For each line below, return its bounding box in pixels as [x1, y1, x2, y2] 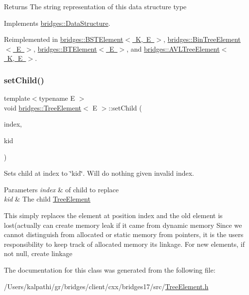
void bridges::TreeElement [4, 102, 82, 112]
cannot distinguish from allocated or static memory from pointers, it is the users [4, 229, 244, 240]
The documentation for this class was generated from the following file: [4, 264, 215, 275]
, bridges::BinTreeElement [163, 34, 241, 44]
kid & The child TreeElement [4, 194, 90, 204]
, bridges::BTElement [33, 43, 97, 54]
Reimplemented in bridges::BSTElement [4, 34, 124, 44]
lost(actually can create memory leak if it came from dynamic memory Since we [4, 220, 242, 230]
